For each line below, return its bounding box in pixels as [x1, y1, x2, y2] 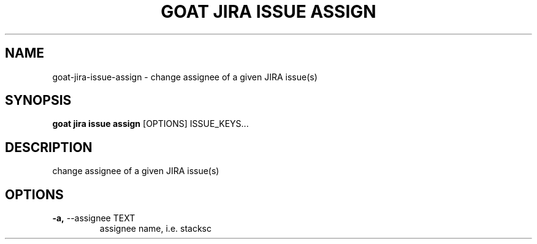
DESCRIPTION [5, 139, 93, 155]
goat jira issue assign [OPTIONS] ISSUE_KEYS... [52, 118, 249, 129]
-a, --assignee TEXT [52, 213, 135, 224]
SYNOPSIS [5, 93, 72, 109]
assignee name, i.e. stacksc [99, 223, 212, 234]
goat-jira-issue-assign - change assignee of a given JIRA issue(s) [52, 71, 318, 82]
